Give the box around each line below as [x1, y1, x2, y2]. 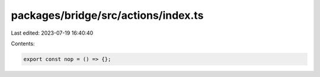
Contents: [11, 40, 35, 47]
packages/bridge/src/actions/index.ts [11, 9, 204, 22]
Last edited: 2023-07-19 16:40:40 [11, 29, 94, 36]
